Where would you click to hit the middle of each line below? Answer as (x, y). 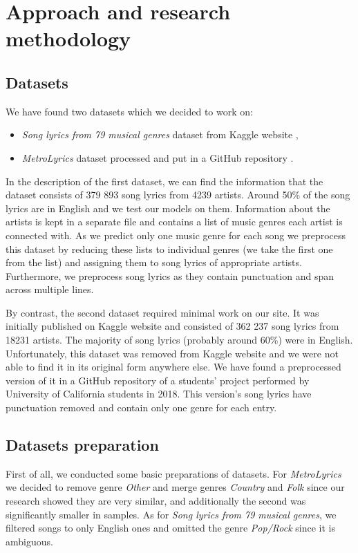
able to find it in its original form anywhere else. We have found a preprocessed (173, 367)
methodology (68, 38)
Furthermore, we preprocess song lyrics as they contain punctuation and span (170, 275)
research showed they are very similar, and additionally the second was (156, 501)
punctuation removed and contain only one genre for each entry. (141, 407)
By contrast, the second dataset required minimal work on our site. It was (162, 312)
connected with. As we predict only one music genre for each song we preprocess (176, 235)
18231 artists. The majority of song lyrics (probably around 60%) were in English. (179, 340)
